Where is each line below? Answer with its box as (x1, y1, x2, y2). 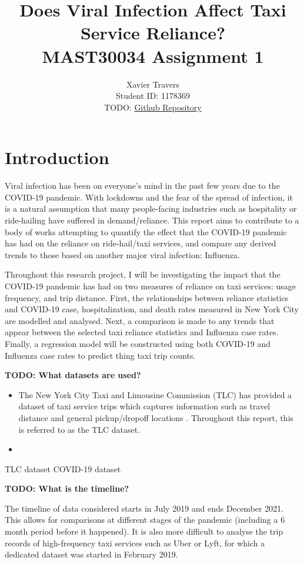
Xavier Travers (126, 78, 180, 90)
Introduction (5, 145, 109, 169)
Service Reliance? (80, 21, 226, 45)
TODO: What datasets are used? (5, 369, 141, 381)
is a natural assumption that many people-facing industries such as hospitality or (5, 202, 297, 215)
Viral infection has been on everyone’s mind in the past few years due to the (5, 179, 280, 192)
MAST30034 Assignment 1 (42, 44, 264, 68)
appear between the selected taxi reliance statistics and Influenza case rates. (5, 326, 279, 338)
